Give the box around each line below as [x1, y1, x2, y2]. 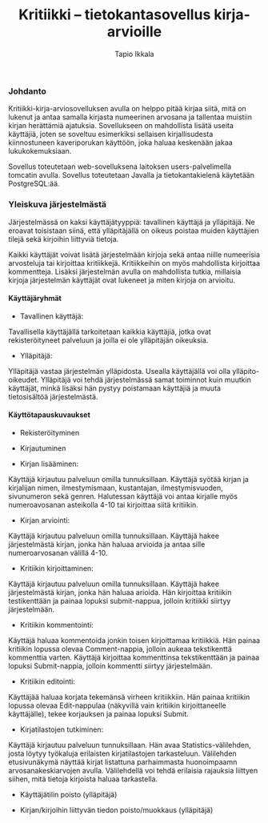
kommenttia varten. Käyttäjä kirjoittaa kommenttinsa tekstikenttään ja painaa [8, 652, 260, 662]
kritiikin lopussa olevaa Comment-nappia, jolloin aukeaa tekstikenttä [8, 644, 232, 654]
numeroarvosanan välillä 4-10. [8, 548, 108, 558]
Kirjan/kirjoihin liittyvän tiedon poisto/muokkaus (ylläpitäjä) [19, 805, 214, 815]
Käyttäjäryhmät [8, 294, 62, 303]
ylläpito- [231, 366, 260, 375]
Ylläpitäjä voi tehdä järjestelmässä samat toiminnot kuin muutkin [40, 375, 252, 384]
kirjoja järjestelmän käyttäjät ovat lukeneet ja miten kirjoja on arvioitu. [8, 275, 236, 285]
